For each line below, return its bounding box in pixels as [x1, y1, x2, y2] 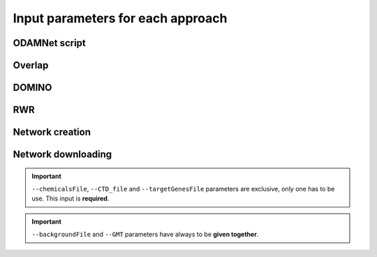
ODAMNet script [13, 37, 87, 49]
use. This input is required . [31, 194, 110, 203]
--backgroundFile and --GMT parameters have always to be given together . [31, 230, 259, 239]
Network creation [13, 126, 91, 138]
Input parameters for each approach [13, 10, 228, 26]
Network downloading [13, 149, 112, 161]
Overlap [13, 59, 49, 71]
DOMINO [13, 82, 52, 94]
